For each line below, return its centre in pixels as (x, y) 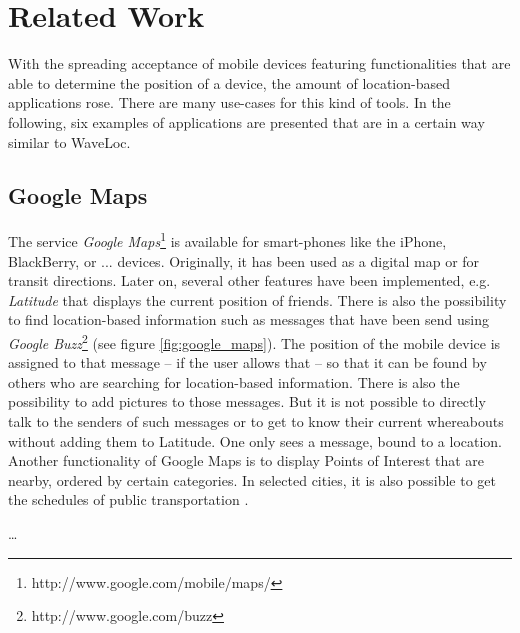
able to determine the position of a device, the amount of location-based (229, 82)
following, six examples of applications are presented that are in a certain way (246, 121)
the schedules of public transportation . (128, 499)
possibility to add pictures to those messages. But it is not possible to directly (247, 401)
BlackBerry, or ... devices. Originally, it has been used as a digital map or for (244, 260)
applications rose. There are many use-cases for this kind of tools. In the (229, 102)
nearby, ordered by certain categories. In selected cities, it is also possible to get (252, 479)
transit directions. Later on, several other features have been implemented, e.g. (249, 280)
